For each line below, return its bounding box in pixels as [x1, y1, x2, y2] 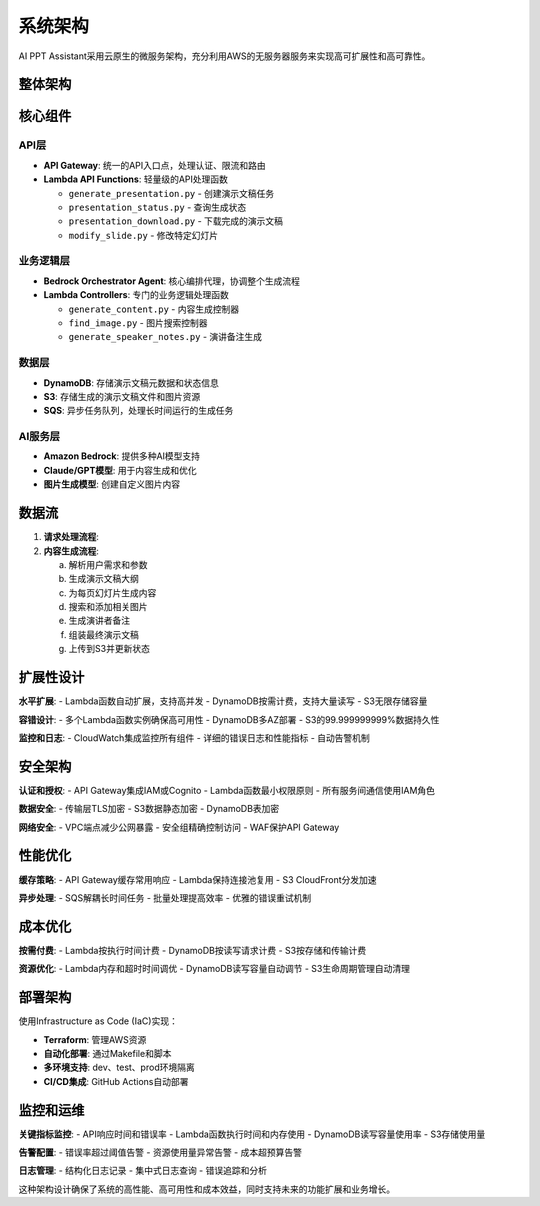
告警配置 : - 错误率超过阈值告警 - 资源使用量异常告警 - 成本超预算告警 [18, 1146, 302, 1158]
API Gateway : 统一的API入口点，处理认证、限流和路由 [43, 159, 267, 171]
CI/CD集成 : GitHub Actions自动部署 [43, 1075, 189, 1087]
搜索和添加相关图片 [68, 601, 148, 613]
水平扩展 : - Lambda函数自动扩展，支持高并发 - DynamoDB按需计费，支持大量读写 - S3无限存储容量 [18, 695, 428, 707]
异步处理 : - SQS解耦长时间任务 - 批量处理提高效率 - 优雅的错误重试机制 [18, 891, 312, 904]
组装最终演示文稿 [68, 628, 139, 640]
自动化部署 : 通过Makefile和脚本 [43, 1047, 172, 1059]
